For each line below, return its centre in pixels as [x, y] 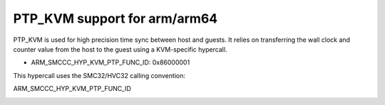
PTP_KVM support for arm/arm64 [115, 18]
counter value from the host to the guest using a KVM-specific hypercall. [120, 49]
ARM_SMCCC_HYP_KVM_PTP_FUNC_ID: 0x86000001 [111, 62]
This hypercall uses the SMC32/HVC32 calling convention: [99, 75]
